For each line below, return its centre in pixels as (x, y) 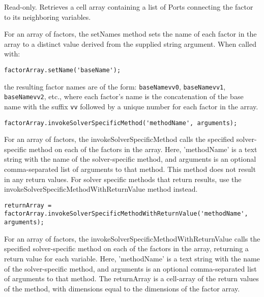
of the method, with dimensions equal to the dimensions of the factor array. (122, 288)
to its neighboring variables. (48, 17)
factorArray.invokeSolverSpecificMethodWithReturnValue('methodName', (126, 214)
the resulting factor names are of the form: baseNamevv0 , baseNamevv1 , (115, 86)
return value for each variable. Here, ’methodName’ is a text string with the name (132, 258)
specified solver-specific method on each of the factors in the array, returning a (126, 248)
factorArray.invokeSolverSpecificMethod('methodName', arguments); (121, 123)
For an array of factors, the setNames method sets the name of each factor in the (130, 34)
